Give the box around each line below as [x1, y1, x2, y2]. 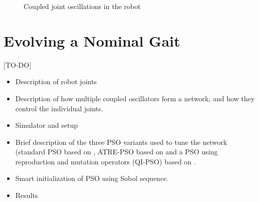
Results [15, 190, 38, 200]
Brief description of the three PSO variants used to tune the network [15, 136, 227, 147]
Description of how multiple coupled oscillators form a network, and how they [15, 93, 255, 103]
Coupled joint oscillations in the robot [24, 1, 141, 11]
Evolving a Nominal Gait [4, 30, 180, 51]
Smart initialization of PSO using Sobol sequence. [15, 173, 169, 183]
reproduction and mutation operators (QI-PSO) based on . [15, 156, 196, 166]
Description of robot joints [15, 76, 97, 87]
